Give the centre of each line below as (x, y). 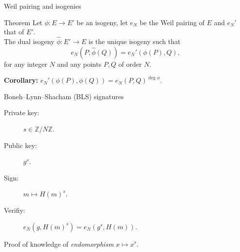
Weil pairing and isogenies (43, 6)
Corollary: (21, 80)
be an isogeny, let (102, 22)
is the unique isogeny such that (135, 41)
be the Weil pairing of (172, 22)
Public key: (21, 145)
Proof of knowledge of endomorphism (59, 244)
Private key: (22, 112)
